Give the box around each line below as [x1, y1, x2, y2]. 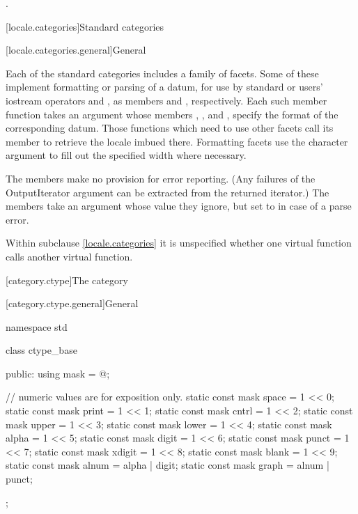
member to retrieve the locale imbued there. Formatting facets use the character [6, 134, 348, 148]
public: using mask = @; [6, 366, 110, 380]
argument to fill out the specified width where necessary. [6, 148, 247, 162]
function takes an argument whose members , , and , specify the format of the [6, 107, 338, 121]
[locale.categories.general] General [6, 42, 146, 57]
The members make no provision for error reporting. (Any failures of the [6, 171, 316, 185]
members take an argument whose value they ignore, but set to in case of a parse [6, 198, 352, 213]
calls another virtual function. [6, 249, 133, 263]
